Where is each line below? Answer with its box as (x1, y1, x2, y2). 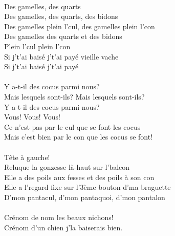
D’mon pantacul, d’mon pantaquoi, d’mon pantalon (4, 191, 165, 202)
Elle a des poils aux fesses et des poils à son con (4, 171, 155, 182)
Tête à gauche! (4, 151, 50, 162)
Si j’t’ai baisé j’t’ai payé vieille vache (4, 51, 119, 62)
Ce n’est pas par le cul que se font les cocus (4, 121, 141, 132)
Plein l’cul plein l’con (4, 41, 71, 51)
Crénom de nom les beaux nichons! (4, 212, 114, 223)
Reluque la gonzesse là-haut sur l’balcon (4, 162, 130, 172)
